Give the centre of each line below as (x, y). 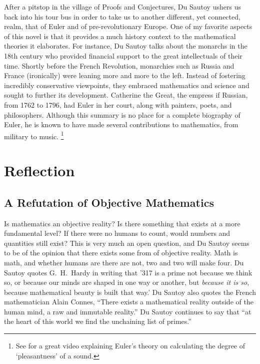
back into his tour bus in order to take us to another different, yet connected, (122, 16)
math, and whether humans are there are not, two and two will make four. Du (124, 262)
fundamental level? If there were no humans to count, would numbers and (117, 233)
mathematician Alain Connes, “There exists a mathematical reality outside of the (129, 302)
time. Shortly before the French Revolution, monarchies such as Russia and (119, 65)
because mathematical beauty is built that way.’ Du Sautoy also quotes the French (130, 292)
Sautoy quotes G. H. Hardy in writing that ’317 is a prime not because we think (128, 272)
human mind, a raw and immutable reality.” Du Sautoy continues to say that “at (128, 311)
